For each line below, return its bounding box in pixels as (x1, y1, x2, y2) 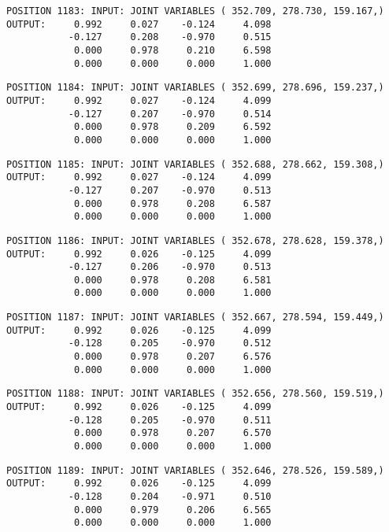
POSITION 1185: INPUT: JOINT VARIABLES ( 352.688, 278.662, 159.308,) (6, 158, 384, 170)
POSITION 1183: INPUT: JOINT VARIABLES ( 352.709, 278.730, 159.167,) (6, 6, 384, 17)
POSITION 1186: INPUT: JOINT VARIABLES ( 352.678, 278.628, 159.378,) (6, 235, 384, 246)
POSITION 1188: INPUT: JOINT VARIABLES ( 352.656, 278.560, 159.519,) (6, 388, 384, 400)
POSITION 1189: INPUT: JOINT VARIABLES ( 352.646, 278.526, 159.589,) (6, 464, 384, 476)
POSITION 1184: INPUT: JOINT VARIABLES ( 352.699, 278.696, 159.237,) (6, 82, 384, 94)
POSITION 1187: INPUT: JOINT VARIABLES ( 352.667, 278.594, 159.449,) (6, 312, 384, 323)
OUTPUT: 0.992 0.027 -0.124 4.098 (6, 18, 272, 30)
